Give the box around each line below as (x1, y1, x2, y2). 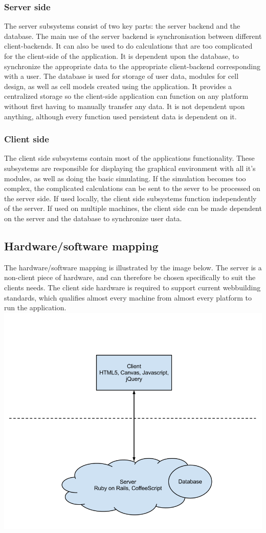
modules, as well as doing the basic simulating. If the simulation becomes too (4, 173, 246, 183)
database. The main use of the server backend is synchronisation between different (4, 30, 262, 41)
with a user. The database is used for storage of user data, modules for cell (4, 71, 239, 81)
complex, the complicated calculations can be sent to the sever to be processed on (4, 183, 260, 194)
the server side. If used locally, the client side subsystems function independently (4, 193, 257, 203)
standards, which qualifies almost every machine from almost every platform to (4, 292, 252, 303)
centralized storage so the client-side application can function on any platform (4, 91, 249, 101)
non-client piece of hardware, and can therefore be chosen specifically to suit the (4, 272, 256, 283)
